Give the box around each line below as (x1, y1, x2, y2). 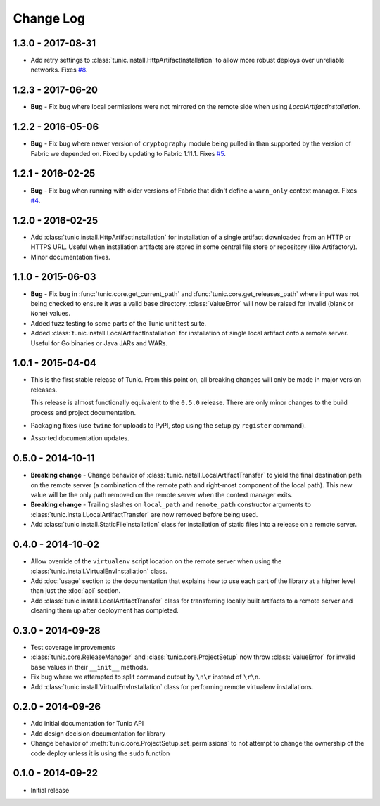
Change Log (13, 11, 86, 26)
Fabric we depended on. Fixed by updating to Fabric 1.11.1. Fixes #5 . (30, 149, 227, 158)
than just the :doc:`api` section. (30, 587, 121, 595)
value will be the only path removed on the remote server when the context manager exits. (30, 491, 293, 499)
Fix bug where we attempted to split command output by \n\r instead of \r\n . (30, 672, 260, 682)
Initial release (30, 786, 70, 794)
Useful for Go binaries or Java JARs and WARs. (30, 338, 168, 347)
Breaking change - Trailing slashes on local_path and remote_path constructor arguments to (30, 500, 311, 509)
